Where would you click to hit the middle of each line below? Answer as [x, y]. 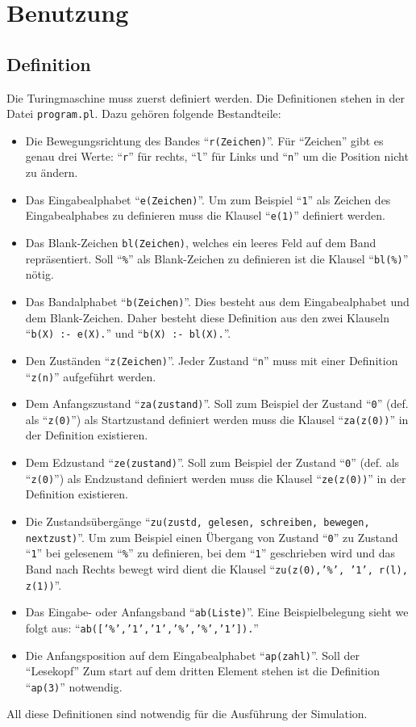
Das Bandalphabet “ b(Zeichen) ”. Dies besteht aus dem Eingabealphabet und [217, 301]
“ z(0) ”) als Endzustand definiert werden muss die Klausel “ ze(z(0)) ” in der [216, 478]
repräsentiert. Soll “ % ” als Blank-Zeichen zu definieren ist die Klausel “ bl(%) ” [217, 258]
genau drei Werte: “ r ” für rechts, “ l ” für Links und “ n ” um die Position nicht [217, 156]
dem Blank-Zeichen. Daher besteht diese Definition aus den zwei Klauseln [208, 317]
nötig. [40, 274]
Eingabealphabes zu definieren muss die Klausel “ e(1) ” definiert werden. [205, 215]
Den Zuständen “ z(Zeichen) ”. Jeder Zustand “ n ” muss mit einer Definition [212, 360]
